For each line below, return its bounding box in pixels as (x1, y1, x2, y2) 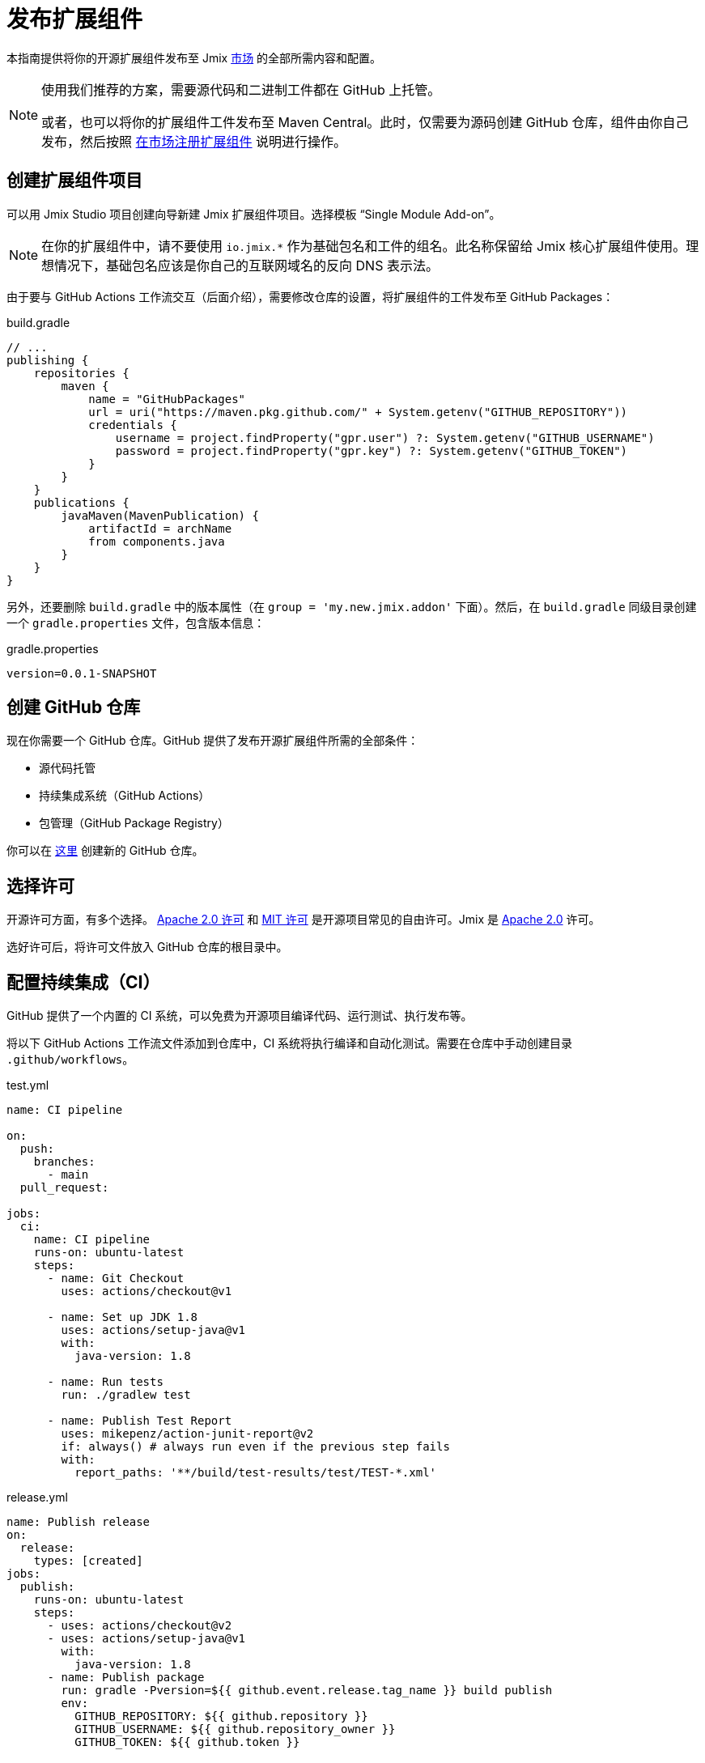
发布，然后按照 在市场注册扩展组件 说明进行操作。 (41, 133, 347, 150)
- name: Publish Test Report (47, 1414, 232, 1428)
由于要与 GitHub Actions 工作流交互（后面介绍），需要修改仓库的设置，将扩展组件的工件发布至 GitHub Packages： (6, 289, 614, 304)
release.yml (6, 1490, 68, 1505)
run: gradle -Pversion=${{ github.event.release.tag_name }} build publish (61, 1684, 553, 1697)
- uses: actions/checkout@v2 (47, 1619, 232, 1633)
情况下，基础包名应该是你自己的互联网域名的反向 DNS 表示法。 (54, 257, 439, 274)
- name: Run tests (47, 1375, 164, 1389)
